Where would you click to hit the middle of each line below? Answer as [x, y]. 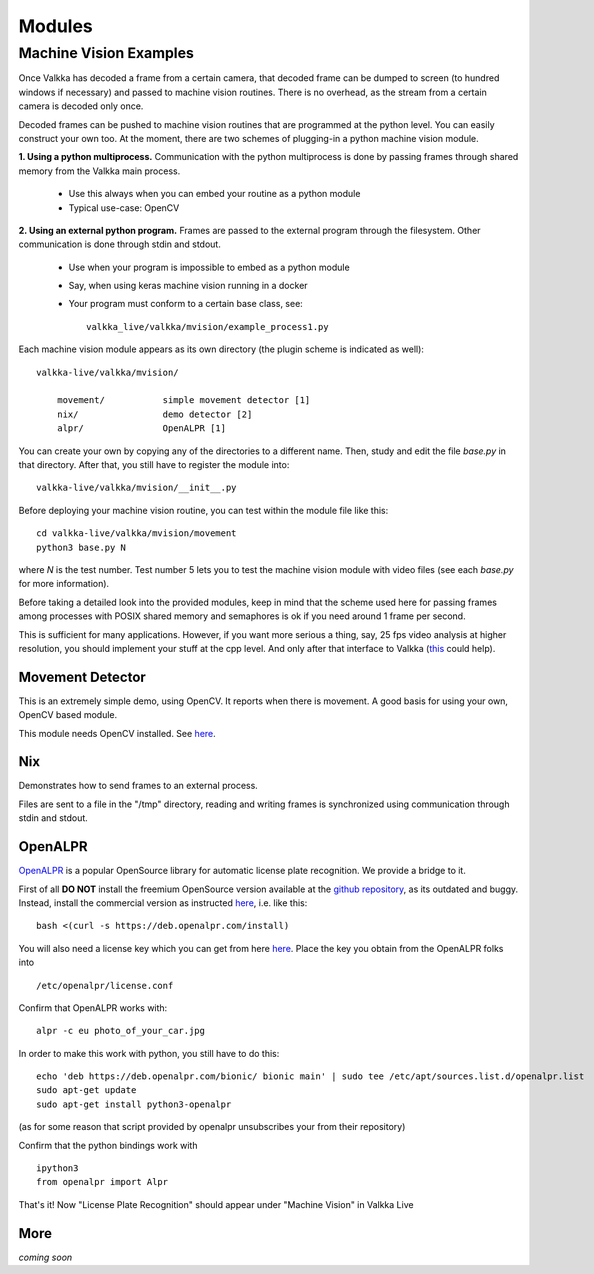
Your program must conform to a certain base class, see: [186, 304]
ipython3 [57, 1168]
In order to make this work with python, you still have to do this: [149, 1053]
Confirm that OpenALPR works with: [93, 1007]
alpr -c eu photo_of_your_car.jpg [120, 1031]
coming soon [45, 1257]
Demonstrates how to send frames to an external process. [138, 786]
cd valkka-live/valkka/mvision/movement [136, 533]
